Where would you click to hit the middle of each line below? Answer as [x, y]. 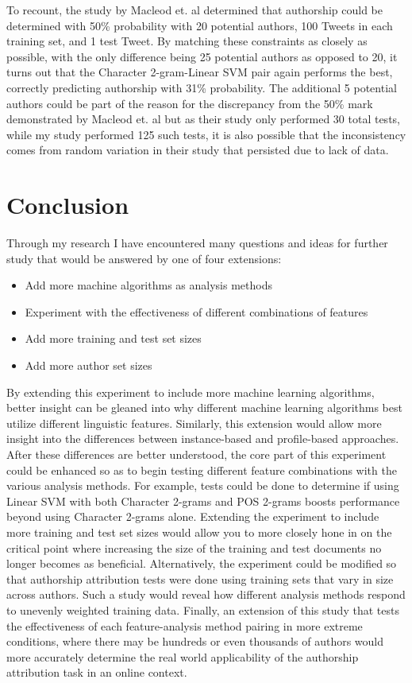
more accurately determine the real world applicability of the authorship [183, 656]
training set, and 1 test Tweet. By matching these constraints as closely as [187, 41]
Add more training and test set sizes [113, 338]
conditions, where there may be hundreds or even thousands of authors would [195, 641]
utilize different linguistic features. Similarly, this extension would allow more [194, 423]
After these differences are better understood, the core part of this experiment [196, 454]
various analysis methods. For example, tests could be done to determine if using [203, 485]
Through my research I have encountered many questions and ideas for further [197, 243]
